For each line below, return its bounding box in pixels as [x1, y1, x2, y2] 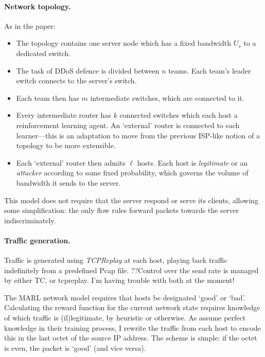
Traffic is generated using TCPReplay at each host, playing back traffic [4, 255, 227, 265]
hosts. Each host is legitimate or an [137, 157, 248, 168]
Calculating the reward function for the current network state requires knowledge [4, 302, 260, 313]
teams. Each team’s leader [168, 65, 251, 76]
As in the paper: [4, 20, 56, 31]
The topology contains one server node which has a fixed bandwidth [16, 38, 232, 48]
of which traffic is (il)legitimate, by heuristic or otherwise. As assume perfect [4, 312, 246, 323]
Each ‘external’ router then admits [16, 157, 126, 168]
